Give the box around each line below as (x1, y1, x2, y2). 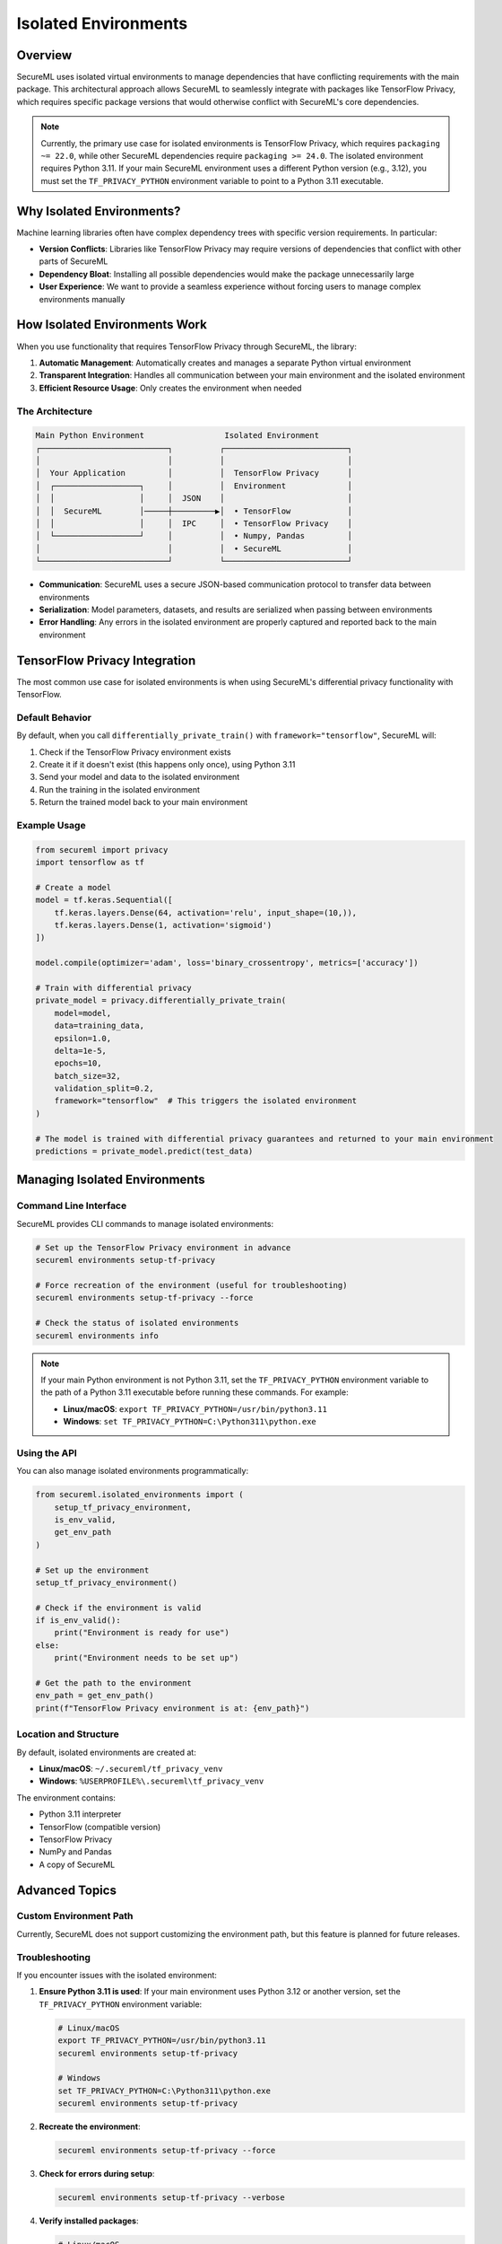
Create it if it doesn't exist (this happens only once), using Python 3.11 (39, 758, 296, 769)
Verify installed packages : (39, 2215, 139, 2226)
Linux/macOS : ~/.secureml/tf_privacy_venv (39, 1763, 223, 1774)
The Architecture (16, 405, 93, 417)
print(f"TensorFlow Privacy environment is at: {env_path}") (35, 1703, 310, 1714)
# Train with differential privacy (35, 983, 192, 993)
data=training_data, (54, 1021, 145, 1031)
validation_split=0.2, (54, 1083, 154, 1094)
